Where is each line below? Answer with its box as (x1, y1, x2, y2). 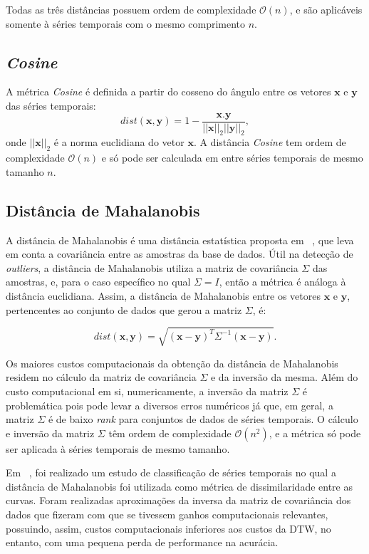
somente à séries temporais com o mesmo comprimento (6, 16, 246, 31)
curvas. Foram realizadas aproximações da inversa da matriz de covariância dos (6, 493, 351, 508)
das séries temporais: (6, 98, 96, 113)
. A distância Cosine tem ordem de (193, 135, 346, 150)
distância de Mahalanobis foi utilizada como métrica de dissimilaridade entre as (6, 479, 353, 493)
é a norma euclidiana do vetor (53, 135, 184, 150)
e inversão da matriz (6, 425, 95, 440)
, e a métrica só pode (269, 425, 361, 440)
